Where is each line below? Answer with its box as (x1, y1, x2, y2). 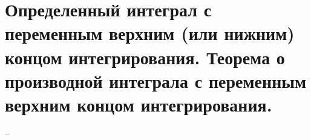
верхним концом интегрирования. (5, 92, 272, 116)
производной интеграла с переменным (5, 68, 307, 93)
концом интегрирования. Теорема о (5, 44, 285, 69)
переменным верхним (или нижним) (5, 21, 295, 45)
